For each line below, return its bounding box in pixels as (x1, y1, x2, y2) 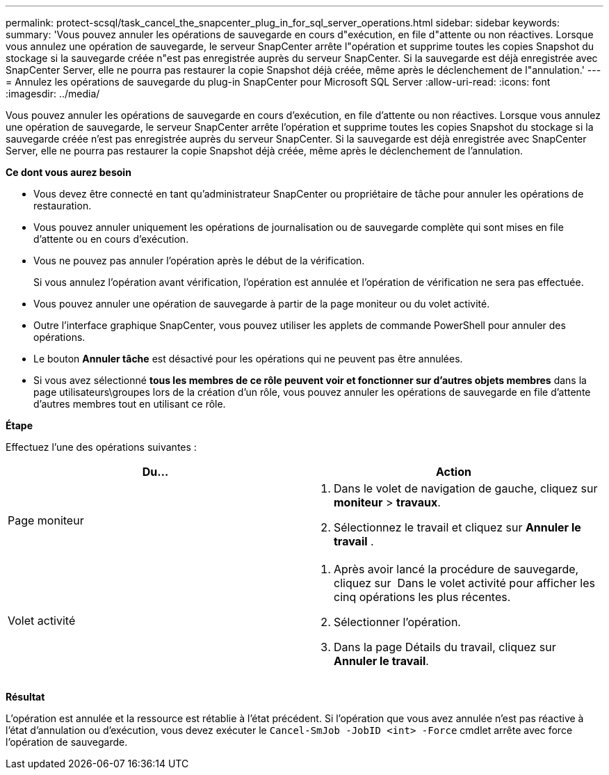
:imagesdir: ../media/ (6, 88, 100, 99)
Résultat (6, 691, 45, 703)
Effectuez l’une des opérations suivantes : (6, 441, 197, 453)
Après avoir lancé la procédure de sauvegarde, (334, 562, 579, 576)
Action (436, 465, 471, 479)
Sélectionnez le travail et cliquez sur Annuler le (334, 520, 581, 534)
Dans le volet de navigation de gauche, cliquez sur (334, 481, 598, 495)
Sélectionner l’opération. (334, 615, 461, 629)
